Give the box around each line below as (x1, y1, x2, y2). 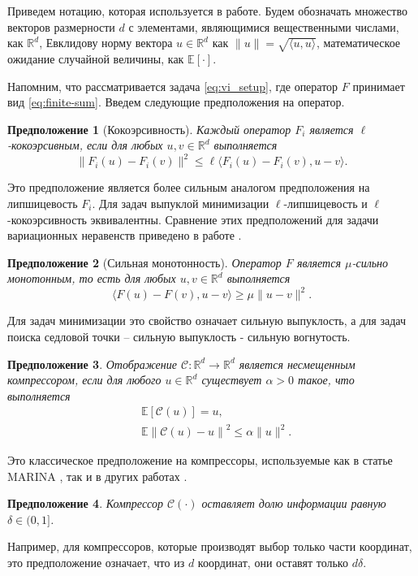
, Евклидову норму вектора (39, 34, 173, 51)
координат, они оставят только (197, 553, 348, 570)
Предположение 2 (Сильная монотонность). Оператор (7, 253, 282, 271)
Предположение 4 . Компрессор (7, 495, 163, 512)
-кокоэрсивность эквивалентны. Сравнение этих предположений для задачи (7, 210, 379, 227)
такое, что (298, 371, 355, 388)
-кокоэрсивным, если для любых (7, 136, 163, 154)
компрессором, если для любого (7, 371, 162, 388)
